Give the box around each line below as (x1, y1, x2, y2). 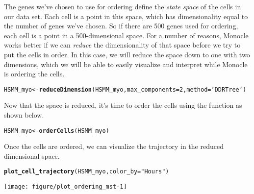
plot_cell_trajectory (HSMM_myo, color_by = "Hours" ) (4, 168, 169, 175)
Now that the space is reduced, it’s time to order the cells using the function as (4, 100, 242, 110)
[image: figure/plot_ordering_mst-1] (4, 183, 127, 191)
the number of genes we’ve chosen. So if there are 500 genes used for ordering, (4, 21, 238, 31)
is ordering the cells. (4, 69, 65, 79)
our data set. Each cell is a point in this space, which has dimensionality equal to (4, 11, 248, 21)
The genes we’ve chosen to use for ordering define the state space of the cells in (4, 1, 241, 11)
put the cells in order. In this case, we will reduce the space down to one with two (4, 49, 250, 59)
